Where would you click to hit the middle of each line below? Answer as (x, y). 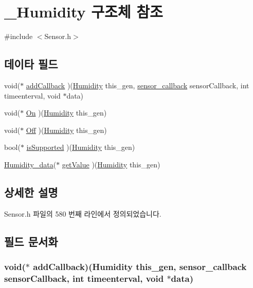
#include (19, 36)
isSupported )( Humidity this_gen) (81, 147)
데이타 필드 (31, 64)
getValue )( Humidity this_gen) (111, 164)
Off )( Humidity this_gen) (66, 130)
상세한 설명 (31, 192)
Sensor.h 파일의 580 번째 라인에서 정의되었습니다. (83, 213)
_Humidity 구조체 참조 (84, 12)
